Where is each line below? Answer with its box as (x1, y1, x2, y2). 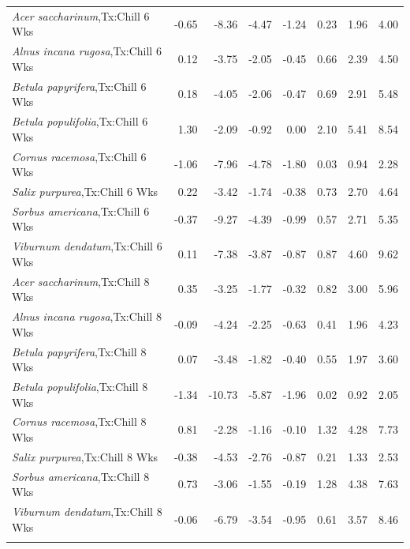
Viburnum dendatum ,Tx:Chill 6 (12, 238, 162, 254)
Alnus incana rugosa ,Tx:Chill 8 (12, 308, 162, 325)
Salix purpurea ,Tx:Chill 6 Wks (12, 182, 158, 199)
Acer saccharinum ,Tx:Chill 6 (12, 7, 150, 24)
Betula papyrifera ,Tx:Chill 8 (12, 343, 147, 359)
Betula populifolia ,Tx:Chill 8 (12, 378, 148, 394)
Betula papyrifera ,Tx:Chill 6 (12, 77, 147, 94)
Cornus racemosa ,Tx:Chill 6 (12, 148, 147, 164)
